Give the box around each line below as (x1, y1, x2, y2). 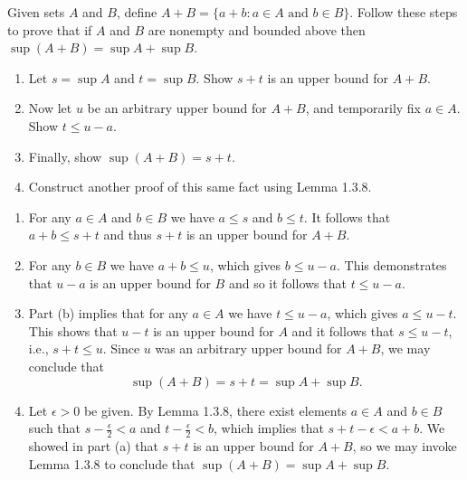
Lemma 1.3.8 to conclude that (28, 454, 195, 473)
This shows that (28, 321, 118, 340)
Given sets (7, 3, 65, 21)
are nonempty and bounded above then (148, 20, 366, 39)
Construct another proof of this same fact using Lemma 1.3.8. (28, 177, 372, 196)
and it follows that (291, 321, 395, 340)
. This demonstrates (337, 255, 447, 274)
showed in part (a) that (28, 436, 159, 455)
